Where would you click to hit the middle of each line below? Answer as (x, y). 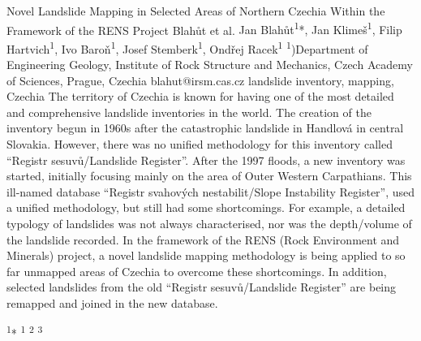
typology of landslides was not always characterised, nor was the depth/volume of (209, 224)
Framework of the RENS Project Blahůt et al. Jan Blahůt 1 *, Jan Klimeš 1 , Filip (204, 28)
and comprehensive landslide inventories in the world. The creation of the (189, 112)
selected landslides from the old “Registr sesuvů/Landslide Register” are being (202, 287)
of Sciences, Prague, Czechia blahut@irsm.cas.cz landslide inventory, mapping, (200, 80)
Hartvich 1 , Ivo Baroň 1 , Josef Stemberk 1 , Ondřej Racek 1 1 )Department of (187, 47)
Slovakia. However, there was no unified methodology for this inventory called (200, 144)
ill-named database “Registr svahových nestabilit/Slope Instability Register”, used (211, 191)
